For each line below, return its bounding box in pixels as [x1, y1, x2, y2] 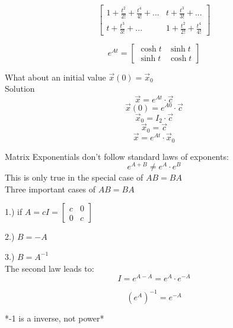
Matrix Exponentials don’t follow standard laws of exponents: [5, 150, 229, 162]
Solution [5, 82, 35, 95]
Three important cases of [5, 182, 96, 195]
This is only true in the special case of [5, 171, 143, 184]
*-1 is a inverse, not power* [5, 311, 104, 324]
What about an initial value [5, 70, 106, 83]
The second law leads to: [5, 262, 94, 274]
